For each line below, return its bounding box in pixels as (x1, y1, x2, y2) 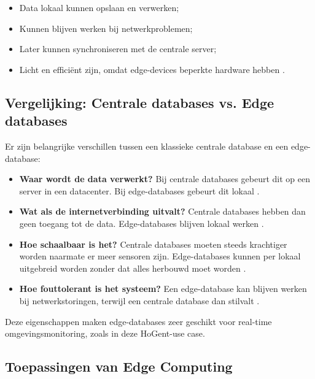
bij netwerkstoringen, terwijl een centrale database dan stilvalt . (19, 294, 260, 307)
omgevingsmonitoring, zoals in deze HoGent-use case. (5, 327, 205, 340)
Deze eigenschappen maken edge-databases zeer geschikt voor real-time (5, 315, 272, 327)
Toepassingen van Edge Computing (5, 357, 233, 376)
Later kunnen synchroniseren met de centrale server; (19, 42, 217, 55)
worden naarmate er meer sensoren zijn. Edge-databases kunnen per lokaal (19, 250, 301, 262)
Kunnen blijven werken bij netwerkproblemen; (19, 21, 193, 34)
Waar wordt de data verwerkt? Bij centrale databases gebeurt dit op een (19, 172, 311, 185)
